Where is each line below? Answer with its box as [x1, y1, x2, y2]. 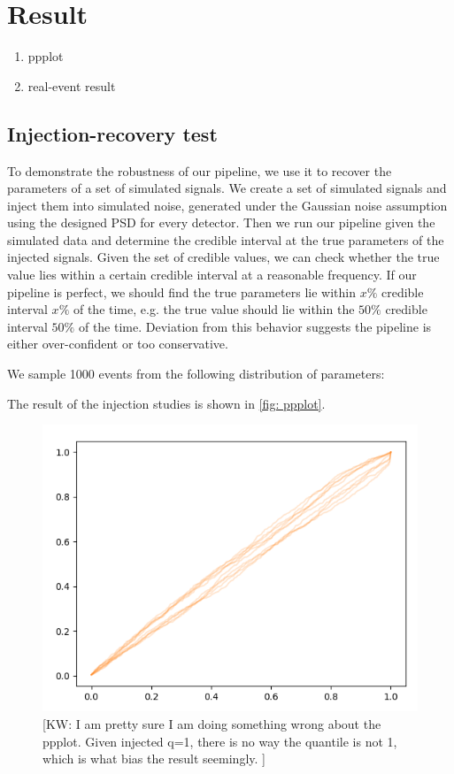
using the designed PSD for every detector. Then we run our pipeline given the [7, 213, 435, 232]
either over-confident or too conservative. [7, 334, 228, 353]
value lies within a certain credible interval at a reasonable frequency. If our [7, 265, 417, 284]
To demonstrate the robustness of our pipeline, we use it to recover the [7, 161, 392, 180]
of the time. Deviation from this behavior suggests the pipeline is [78, 317, 432, 335]
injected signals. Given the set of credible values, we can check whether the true [7, 248, 440, 266]
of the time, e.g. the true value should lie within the [73, 300, 355, 318]
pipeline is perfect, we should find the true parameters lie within [7, 282, 356, 301]
